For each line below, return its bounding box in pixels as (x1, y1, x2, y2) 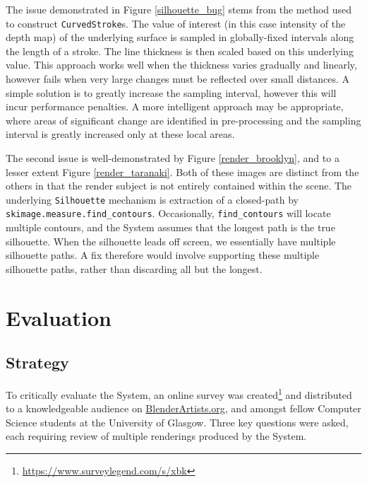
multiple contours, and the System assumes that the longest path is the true (6, 220, 335, 235)
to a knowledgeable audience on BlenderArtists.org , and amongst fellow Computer (6, 401, 361, 416)
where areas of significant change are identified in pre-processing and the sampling (6, 112, 361, 127)
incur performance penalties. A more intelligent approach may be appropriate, (6, 99, 344, 114)
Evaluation (6, 303, 112, 332)
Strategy (6, 351, 69, 373)
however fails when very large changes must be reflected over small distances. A (6, 71, 350, 86)
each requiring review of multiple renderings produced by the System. (6, 429, 307, 443)
